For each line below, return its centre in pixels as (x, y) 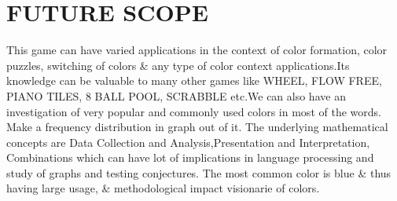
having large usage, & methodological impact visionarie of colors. (163, 188)
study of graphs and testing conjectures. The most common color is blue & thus (199, 172)
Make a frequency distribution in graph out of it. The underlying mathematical (197, 127)
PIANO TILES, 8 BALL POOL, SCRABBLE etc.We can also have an (176, 95)
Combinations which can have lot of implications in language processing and (190, 157)
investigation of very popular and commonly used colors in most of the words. (194, 111)
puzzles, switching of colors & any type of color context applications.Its (178, 65)
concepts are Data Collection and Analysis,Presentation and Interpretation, (188, 142)
